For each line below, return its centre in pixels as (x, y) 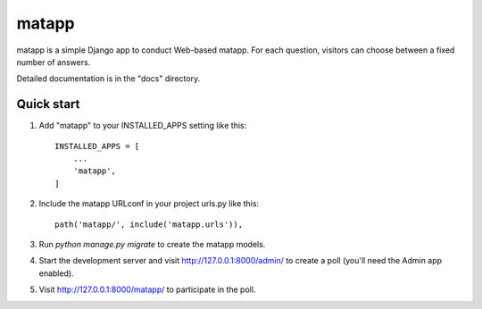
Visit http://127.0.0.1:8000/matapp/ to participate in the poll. (147, 289)
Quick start (48, 104)
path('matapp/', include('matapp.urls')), (149, 224)
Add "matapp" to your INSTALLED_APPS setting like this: (143, 126)
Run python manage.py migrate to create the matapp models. (152, 244)
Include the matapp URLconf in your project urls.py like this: (149, 204)
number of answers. (54, 62)
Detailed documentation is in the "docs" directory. (108, 79)
